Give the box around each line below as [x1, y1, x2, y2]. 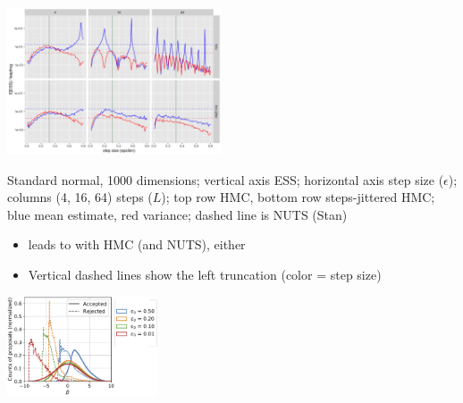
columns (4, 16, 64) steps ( [7, 188, 153, 206]
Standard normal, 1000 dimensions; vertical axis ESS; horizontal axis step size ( [7, 170, 444, 189]
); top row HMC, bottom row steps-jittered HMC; [161, 188, 435, 206]
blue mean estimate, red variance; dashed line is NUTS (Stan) [7, 205, 348, 223]
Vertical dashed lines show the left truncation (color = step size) [28, 264, 382, 283]
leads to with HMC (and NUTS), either [28, 235, 246, 254]
